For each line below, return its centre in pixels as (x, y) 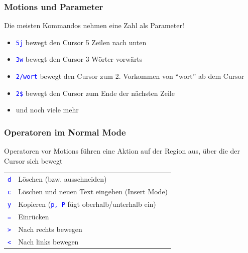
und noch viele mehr (47, 110)
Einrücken (34, 216)
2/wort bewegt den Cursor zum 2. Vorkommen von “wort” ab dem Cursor (130, 76)
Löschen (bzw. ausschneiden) (63, 179)
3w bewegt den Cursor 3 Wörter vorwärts (79, 59)
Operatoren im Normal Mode (65, 132)
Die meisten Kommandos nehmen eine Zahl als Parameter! (94, 25)
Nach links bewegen (48, 241)
